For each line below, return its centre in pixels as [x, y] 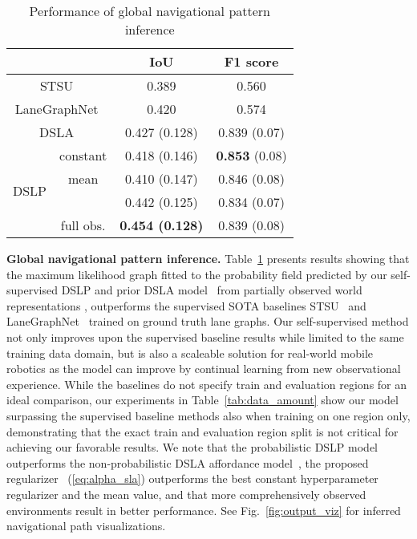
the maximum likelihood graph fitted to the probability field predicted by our [197, 274]
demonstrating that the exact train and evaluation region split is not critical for [202, 431]
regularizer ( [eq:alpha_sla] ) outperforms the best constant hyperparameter [192, 478]
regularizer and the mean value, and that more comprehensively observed [186, 494]
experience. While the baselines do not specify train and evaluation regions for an [207, 384]
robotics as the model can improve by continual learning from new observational [204, 369]
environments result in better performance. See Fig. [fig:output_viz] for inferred [204, 510]
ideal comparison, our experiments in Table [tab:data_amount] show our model [202, 400]
